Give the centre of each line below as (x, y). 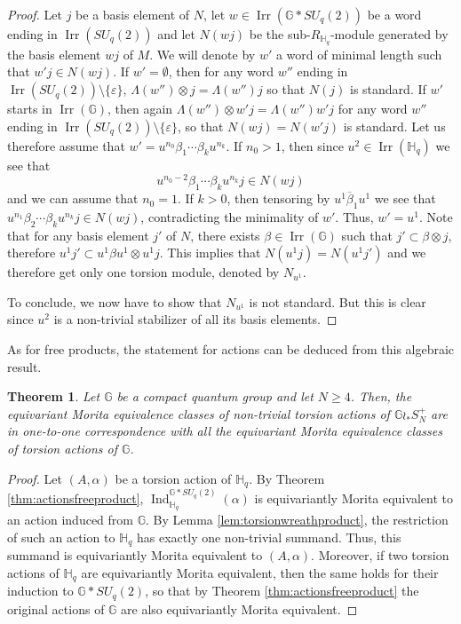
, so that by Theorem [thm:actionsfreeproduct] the (282, 591)
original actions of (56, 608)
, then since (312, 145)
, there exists (225, 235)
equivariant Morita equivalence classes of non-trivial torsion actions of (199, 413)
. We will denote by (203, 54)
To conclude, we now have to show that (115, 301)
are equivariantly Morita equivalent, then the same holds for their (260, 572)
